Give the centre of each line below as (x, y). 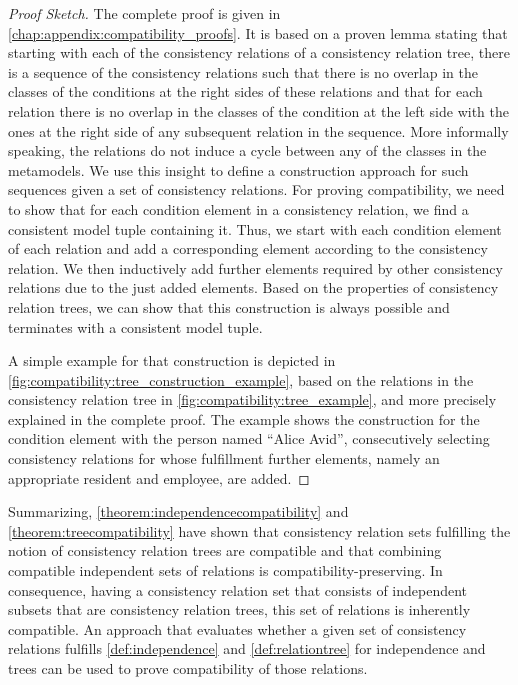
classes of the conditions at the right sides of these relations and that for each (245, 91)
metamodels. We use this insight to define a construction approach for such (238, 169)
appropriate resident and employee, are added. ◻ (159, 477)
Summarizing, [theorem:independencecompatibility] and (178, 511)
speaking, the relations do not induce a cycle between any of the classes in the (247, 150)
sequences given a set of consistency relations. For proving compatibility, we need (256, 189)
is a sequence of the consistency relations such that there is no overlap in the (243, 71)
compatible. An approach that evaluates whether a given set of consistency (237, 628)
